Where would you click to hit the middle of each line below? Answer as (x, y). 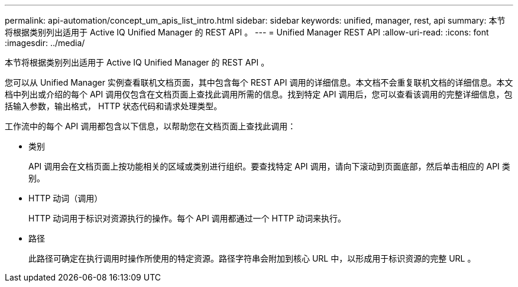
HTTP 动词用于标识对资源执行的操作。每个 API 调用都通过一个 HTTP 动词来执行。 (187, 218)
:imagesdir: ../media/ (45, 43)
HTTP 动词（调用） (66, 198)
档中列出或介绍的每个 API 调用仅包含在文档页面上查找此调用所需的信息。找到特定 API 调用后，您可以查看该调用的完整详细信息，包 (259, 94)
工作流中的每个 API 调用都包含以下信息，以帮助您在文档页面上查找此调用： (150, 126)
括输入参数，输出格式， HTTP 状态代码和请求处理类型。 (114, 106)
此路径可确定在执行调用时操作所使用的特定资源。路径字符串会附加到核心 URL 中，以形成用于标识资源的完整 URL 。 (252, 258)
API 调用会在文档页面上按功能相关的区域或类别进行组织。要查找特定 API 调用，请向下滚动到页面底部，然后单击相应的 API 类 (269, 166)
